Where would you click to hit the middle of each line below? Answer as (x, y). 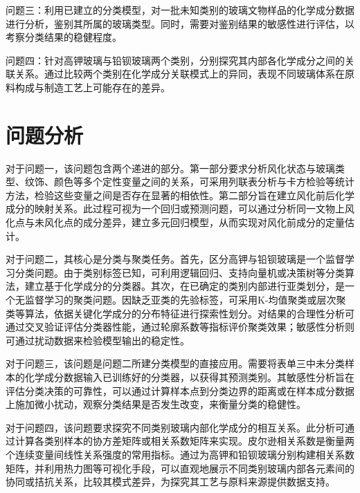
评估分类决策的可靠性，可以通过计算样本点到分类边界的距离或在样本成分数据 (180, 390)
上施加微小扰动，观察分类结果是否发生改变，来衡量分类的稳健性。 (156, 404)
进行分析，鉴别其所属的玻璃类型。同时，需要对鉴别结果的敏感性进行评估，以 (180, 23)
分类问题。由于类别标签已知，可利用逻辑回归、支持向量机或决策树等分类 (180, 272)
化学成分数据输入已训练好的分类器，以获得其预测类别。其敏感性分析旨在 (189, 377)
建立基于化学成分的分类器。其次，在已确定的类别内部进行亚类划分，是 (184, 286)
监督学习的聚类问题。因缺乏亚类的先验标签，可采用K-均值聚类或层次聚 (185, 300)
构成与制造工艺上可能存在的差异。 (92, 87)
